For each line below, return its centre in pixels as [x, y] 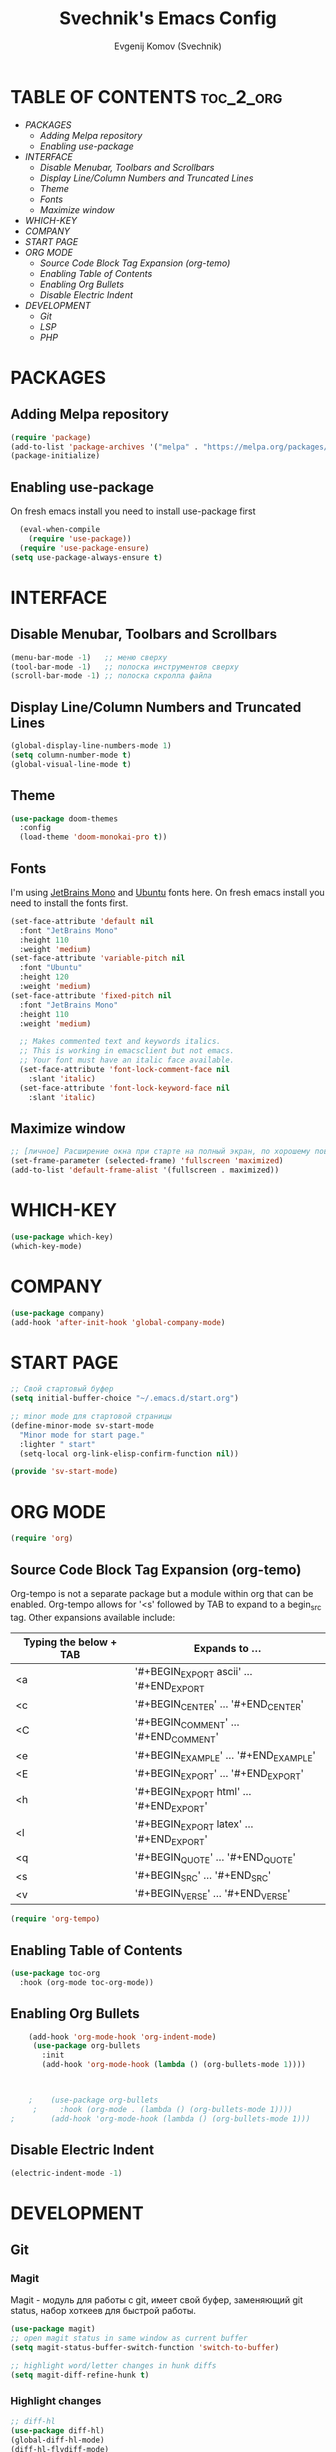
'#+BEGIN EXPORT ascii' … [193, 1672]
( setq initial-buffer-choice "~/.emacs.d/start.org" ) [125, 1398]
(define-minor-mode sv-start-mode [82, 1425]
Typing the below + [70, 1642]
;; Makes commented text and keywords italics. [120, 1042]
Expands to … [227, 1648]
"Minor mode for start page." [82, 1435]
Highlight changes [56, 2400]
